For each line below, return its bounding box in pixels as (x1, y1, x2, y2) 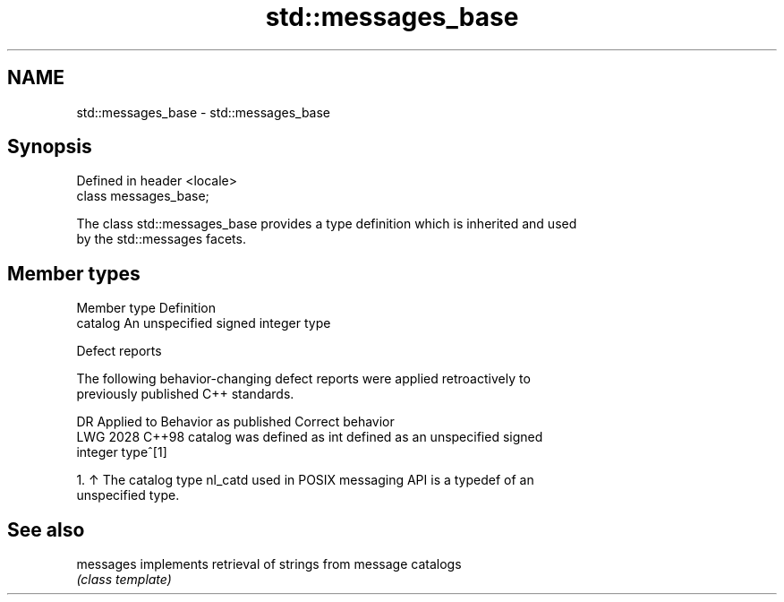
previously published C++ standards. (76, 386, 294, 402)
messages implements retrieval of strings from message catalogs (76, 556, 462, 572)
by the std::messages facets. (76, 231, 246, 247)
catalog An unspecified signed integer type (76, 315, 331, 331)
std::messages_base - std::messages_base (76, 104, 331, 120)
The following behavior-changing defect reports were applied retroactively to (76, 371, 531, 387)
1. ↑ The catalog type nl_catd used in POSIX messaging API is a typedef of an (76, 472, 534, 488)
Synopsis (7, 135, 92, 159)
